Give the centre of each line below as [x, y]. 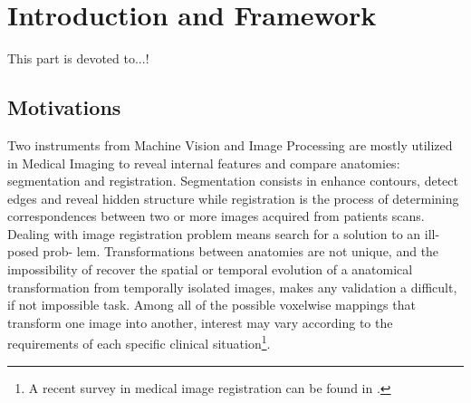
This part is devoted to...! [78, 58]
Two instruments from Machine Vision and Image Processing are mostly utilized [230, 144]
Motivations [64, 107]
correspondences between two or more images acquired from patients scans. [216, 216]
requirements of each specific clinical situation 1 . [139, 342]
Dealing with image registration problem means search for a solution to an [214, 233]
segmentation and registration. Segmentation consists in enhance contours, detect [233, 181]
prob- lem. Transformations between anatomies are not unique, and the [241, 251]
